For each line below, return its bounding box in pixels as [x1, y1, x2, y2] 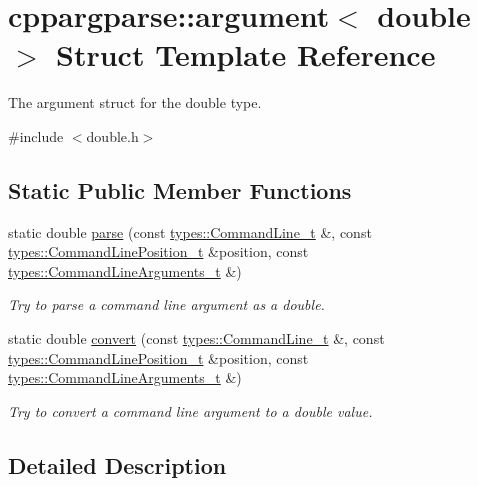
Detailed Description [8, 449, 227, 480]
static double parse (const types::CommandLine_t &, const [8, 221, 372, 242]
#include [8, 125, 64, 146]
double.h [86, 125, 139, 146]
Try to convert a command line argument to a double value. [8, 400, 373, 421]
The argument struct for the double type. [8, 92, 262, 113]
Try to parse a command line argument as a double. [8, 294, 325, 315]
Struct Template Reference [56, 34, 436, 75]
